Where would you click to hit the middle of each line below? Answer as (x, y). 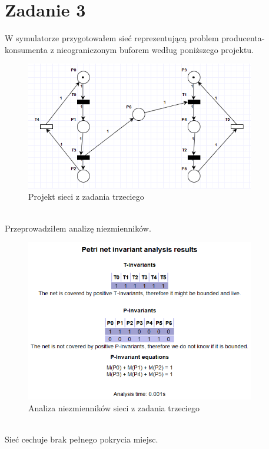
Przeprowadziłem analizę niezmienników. (78, 228)
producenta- (243, 38)
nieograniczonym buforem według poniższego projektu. (155, 49)
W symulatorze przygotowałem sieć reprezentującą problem (112, 38)
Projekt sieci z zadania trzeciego (86, 197)
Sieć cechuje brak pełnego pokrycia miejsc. (82, 439)
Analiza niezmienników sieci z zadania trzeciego (114, 407)
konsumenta (26, 49)
